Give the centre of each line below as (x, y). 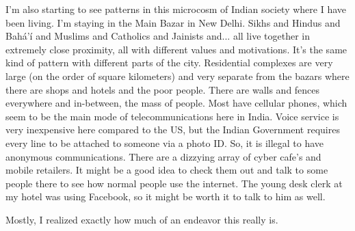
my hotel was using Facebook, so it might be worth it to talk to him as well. (166, 196)
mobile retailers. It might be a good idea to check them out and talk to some (167, 170)
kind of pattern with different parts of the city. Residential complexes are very (169, 63)
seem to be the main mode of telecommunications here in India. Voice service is (172, 116)
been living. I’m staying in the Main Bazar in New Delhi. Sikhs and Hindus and (173, 22)
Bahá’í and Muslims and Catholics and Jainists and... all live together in (158, 36)
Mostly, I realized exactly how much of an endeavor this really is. (142, 219)
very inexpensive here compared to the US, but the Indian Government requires (173, 130)
